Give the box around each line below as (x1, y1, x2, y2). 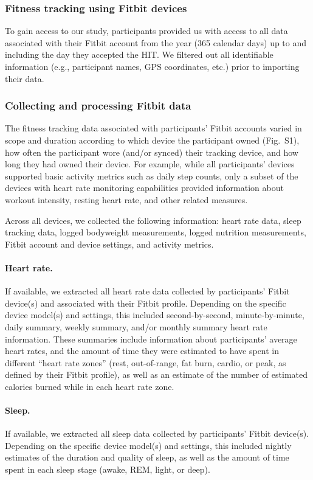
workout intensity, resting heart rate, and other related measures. (5, 193, 248, 206)
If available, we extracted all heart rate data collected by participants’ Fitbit (5, 285, 290, 297)
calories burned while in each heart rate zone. (5, 380, 174, 392)
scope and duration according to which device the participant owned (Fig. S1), (5, 134, 300, 146)
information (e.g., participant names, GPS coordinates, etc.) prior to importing (5, 60, 300, 72)
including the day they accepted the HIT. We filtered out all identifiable (5, 48, 273, 61)
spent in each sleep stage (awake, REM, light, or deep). (5, 463, 210, 476)
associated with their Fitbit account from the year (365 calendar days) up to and (5, 36, 307, 49)
